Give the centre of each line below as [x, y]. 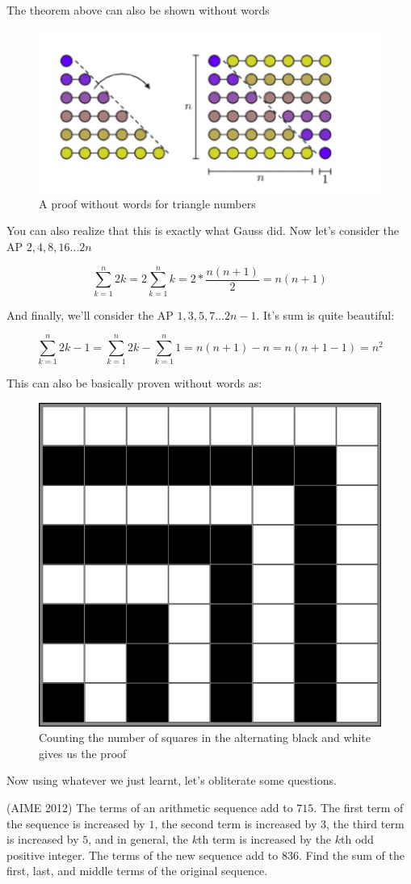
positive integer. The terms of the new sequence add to [143, 855]
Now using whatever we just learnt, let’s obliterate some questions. [172, 780]
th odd [357, 839]
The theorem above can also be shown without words [138, 10]
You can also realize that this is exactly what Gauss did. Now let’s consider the [203, 230]
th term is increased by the [264, 839]
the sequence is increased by [76, 823]
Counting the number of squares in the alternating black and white [205, 737]
